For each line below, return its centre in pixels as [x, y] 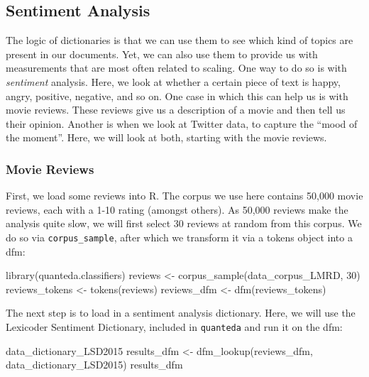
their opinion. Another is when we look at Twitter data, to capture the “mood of [182, 123]
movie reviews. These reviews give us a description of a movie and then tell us [176, 110]
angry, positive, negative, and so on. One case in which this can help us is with [177, 95]
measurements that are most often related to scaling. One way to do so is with [176, 68]
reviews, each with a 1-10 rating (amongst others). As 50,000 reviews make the [177, 209]
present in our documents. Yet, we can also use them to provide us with [162, 54]
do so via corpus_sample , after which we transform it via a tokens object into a [179, 237]
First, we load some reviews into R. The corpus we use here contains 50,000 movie [184, 196]
